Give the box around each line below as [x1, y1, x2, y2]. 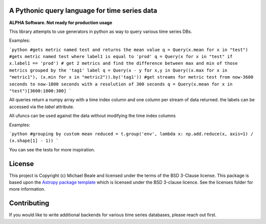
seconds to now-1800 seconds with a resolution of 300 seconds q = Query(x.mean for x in [9, 81, 233, 87]
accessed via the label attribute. [9, 104, 74, 110]
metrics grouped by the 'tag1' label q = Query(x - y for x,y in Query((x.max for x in [9, 67, 228, 73]
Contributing [9, 199, 49, 207]
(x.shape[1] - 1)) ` [9, 138, 59, 143]
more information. [9, 186, 45, 192]
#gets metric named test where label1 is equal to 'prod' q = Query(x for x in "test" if [9, 54, 233, 59]
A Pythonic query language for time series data [9, 6, 158, 15]
